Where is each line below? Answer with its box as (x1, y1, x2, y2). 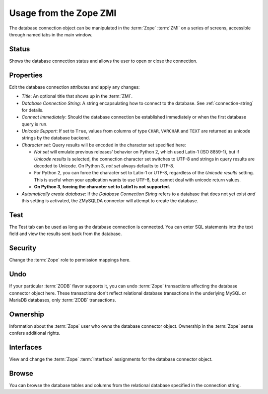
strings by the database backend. (21, 135, 90, 141)
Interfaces (9, 343, 42, 351)
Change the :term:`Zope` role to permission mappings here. (9, 257, 131, 263)
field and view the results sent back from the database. (9, 231, 122, 237)
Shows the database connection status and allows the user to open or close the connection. (9, 58, 198, 64)
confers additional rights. (9, 330, 61, 336)
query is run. (21, 121, 48, 127)
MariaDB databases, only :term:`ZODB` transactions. (9, 297, 116, 303)
